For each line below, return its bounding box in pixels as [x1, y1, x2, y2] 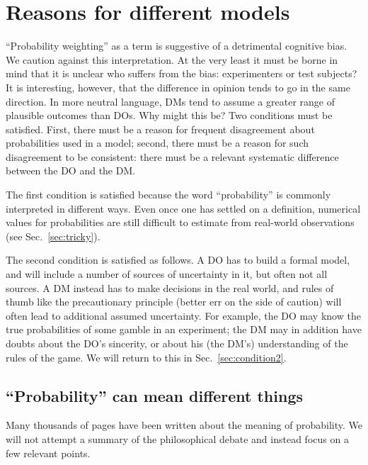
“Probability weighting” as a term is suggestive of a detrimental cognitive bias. [6, 38, 347, 53]
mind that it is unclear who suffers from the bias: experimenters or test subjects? [6, 66, 357, 81]
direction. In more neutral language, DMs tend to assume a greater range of [6, 94, 335, 108]
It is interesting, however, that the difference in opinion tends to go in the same [6, 79, 350, 94]
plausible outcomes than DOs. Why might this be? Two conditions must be [6, 108, 333, 123]
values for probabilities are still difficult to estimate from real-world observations [6, 215, 355, 230]
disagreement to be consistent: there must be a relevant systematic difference [6, 149, 339, 164]
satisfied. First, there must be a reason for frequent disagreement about [6, 121, 315, 136]
